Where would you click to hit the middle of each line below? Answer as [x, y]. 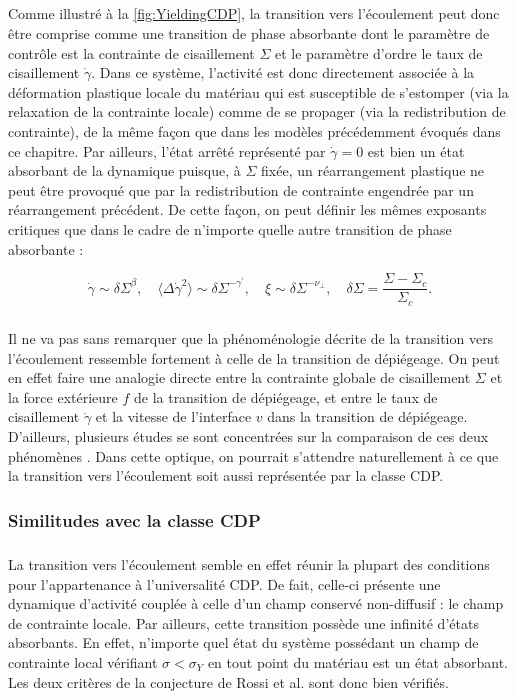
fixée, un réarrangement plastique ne [373, 170]
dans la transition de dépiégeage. [367, 416]
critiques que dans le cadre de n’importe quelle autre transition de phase [230, 228]
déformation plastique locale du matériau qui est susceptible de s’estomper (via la [258, 91]
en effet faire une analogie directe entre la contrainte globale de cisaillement [239, 377]
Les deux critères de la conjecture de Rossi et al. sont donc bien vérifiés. [228, 681]
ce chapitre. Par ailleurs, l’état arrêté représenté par [167, 150]
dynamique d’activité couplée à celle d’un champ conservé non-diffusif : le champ [256, 603]
